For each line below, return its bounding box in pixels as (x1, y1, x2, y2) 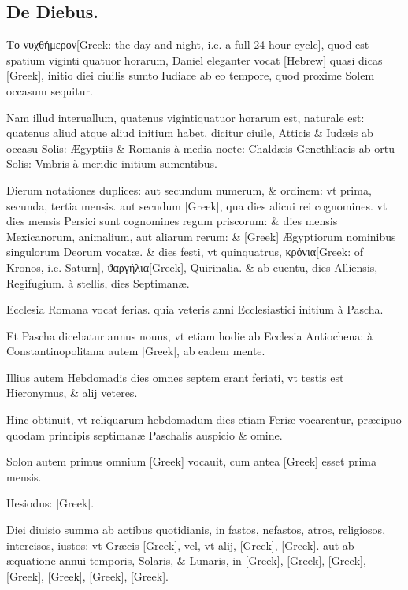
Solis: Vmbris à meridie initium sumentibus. (6, 155, 217, 172)
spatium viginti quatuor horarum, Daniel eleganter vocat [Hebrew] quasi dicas (6, 51, 383, 68)
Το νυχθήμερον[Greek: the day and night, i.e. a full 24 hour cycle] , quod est (6, 36, 369, 53)
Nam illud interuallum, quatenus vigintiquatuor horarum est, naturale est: (6, 109, 365, 125)
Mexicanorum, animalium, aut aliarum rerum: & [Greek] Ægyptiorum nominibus (6, 228, 396, 244)
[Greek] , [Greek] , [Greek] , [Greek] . (6, 567, 169, 584)
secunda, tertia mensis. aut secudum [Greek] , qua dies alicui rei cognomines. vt (6, 197, 388, 213)
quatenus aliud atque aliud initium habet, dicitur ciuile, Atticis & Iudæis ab (6, 124, 373, 141)
